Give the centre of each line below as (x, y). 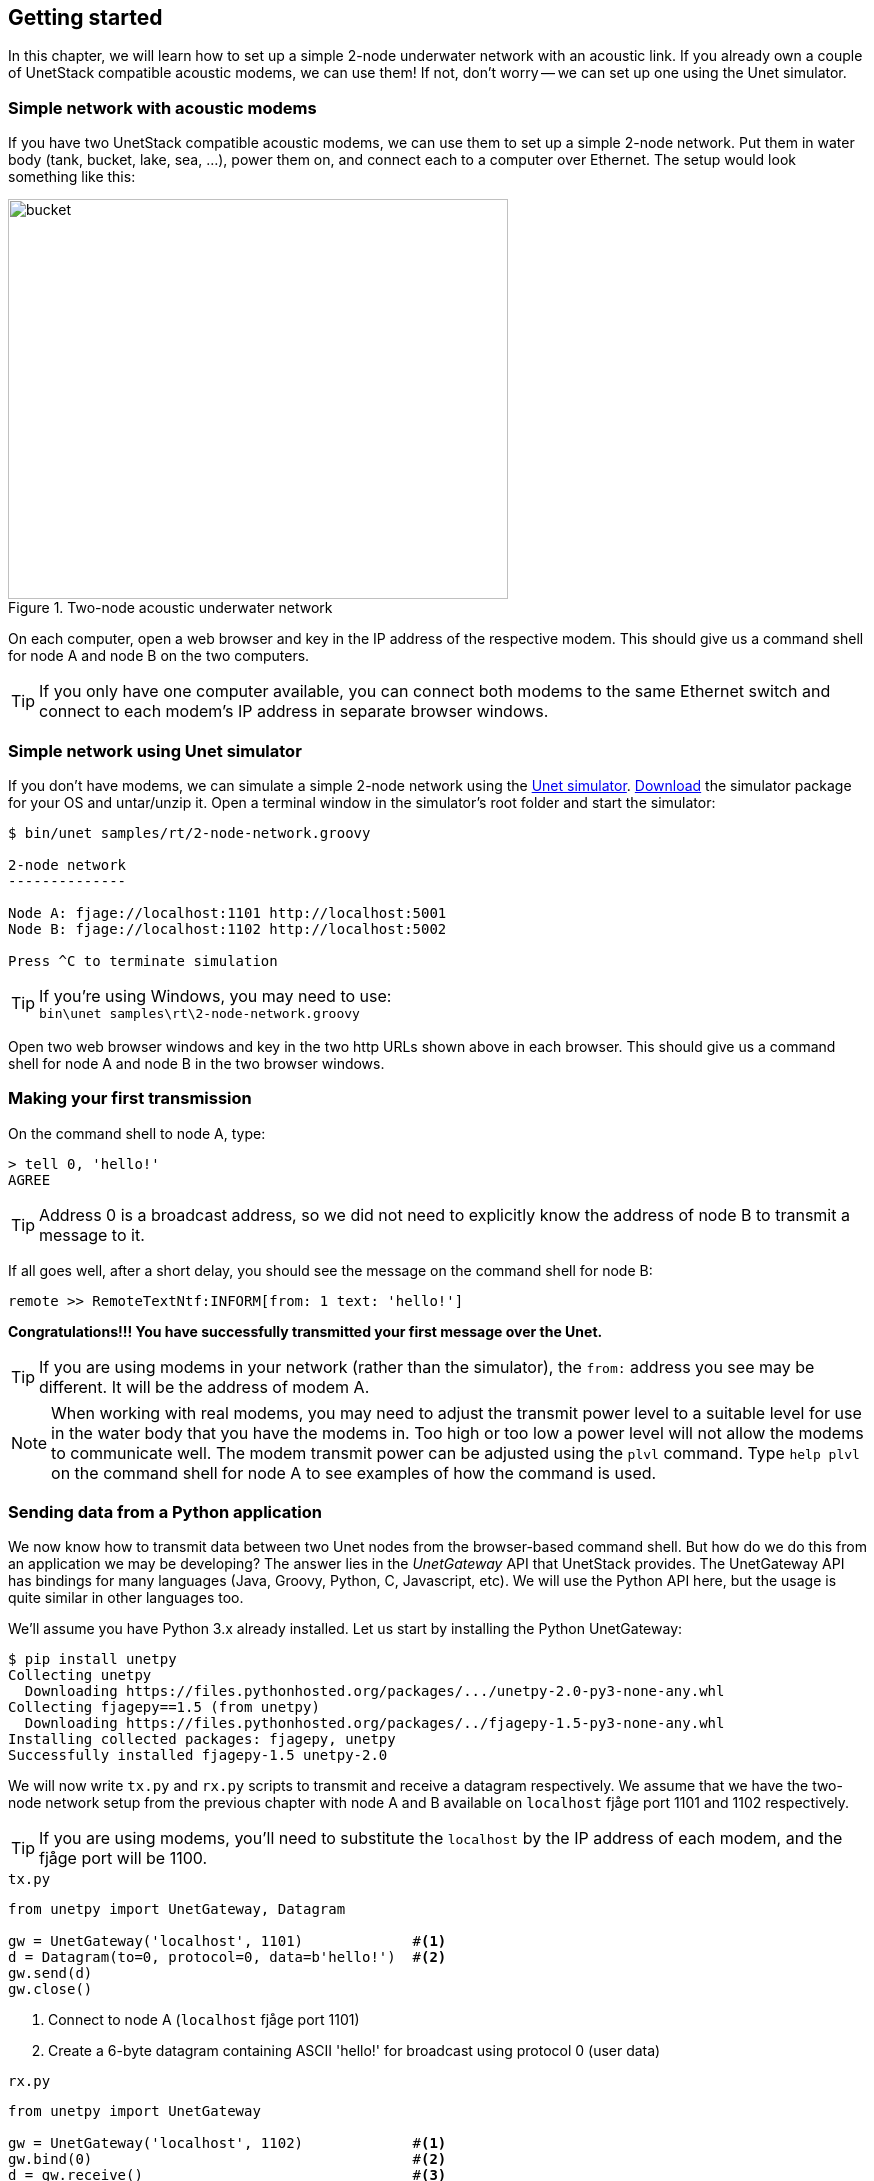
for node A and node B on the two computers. (159, 656)
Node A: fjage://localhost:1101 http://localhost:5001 (227, 912)
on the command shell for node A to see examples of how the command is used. (354, 1472)
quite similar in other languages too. (126, 1598)
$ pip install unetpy (92, 1659)
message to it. (92, 1234)
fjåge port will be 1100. (123, 1858)
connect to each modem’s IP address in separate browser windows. (294, 711)
